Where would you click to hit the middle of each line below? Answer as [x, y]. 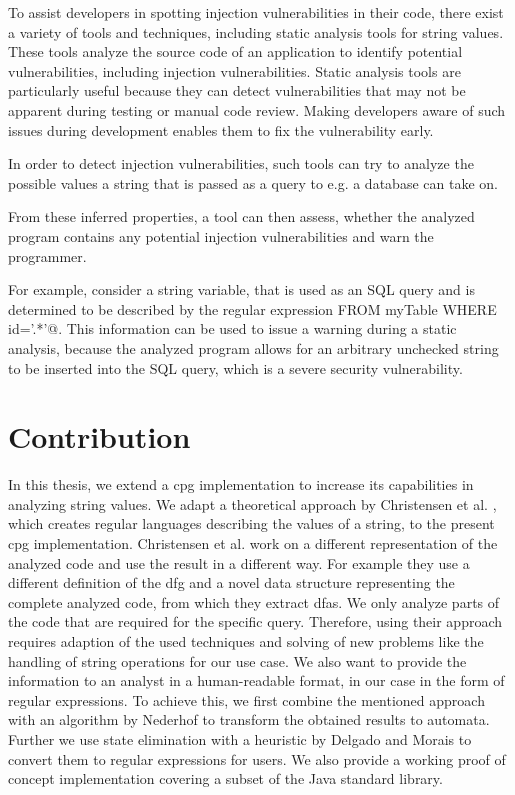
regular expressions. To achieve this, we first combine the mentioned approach [246, 699]
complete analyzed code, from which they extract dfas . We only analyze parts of [254, 601]
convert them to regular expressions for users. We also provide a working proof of [257, 758]
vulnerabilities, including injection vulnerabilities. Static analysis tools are [234, 70]
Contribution [99, 436]
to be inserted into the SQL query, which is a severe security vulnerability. [235, 367]
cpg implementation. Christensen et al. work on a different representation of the [253, 543]
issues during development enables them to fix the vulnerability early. [221, 129]
